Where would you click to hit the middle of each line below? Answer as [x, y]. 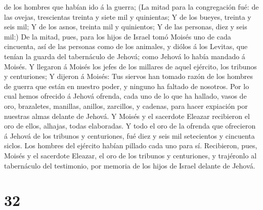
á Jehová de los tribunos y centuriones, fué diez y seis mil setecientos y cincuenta [129, 135]
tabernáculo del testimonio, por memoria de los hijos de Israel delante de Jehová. [130, 165]
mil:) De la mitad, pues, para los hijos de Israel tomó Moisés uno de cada [118, 36]
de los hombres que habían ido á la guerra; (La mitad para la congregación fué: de [131, 7]
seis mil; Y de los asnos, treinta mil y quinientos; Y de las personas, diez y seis [126, 27]
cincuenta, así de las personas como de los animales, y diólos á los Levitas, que [126, 46]
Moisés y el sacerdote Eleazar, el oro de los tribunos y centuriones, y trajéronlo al [130, 155]
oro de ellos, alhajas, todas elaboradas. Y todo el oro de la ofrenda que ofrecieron [130, 126]
